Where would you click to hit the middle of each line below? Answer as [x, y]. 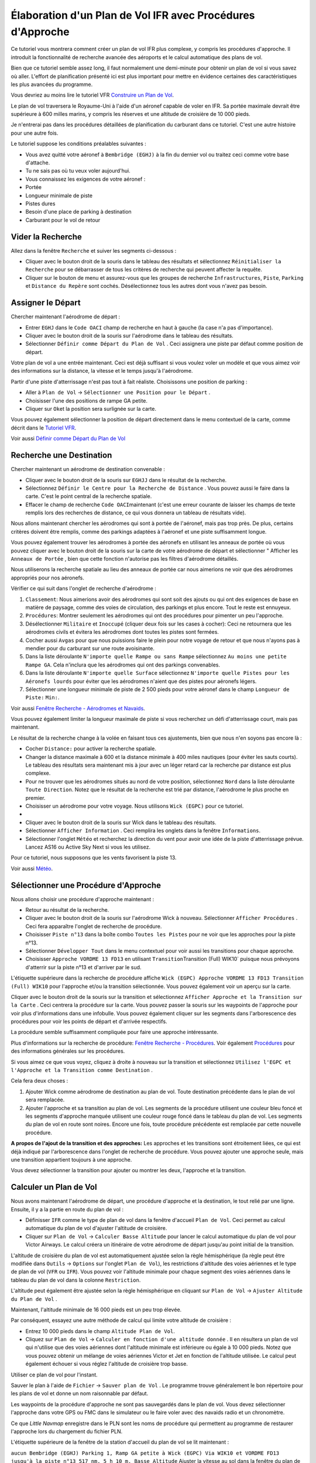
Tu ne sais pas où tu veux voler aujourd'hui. [78, 171]
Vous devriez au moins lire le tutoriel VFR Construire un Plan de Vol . [92, 95]
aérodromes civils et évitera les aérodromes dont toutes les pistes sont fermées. [122, 632]
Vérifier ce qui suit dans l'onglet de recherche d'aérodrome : [83, 589]
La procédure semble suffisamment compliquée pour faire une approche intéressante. [115, 1032]
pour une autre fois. [35, 133]
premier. [36, 798]
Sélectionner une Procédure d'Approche [86, 885]
